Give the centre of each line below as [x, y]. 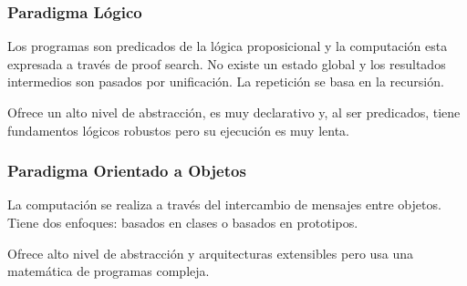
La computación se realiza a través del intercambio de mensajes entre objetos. [224, 204]
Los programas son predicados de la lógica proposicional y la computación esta [228, 46]
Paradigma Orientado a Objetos [127, 171]
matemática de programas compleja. [109, 271]
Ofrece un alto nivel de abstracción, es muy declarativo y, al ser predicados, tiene [234, 112]
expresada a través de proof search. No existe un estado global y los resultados [227, 63]
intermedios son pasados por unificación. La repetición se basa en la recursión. [226, 82]
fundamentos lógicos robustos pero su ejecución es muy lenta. [179, 130]
